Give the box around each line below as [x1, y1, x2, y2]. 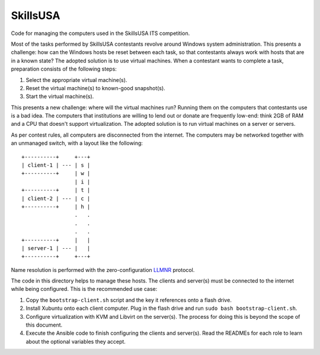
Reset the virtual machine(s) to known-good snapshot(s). [25, 84, 165, 91]
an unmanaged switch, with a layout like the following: [11, 140, 143, 147]
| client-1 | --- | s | [21, 162, 91, 169]
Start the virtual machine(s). [25, 93, 94, 100]
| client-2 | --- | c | [21, 195, 91, 202]
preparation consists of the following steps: [11, 65, 117, 72]
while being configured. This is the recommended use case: [11, 286, 158, 293]
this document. [25, 321, 63, 329]
